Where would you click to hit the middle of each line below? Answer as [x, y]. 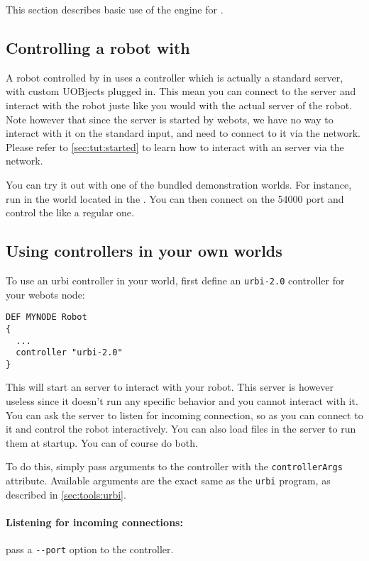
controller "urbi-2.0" [69, 353]
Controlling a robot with [98, 47]
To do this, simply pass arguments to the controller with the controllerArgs [174, 466]
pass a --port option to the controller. [90, 549]
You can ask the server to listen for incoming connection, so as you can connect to [184, 415]
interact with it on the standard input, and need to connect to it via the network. [183, 133]
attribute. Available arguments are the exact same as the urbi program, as [168, 481]
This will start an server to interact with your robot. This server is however [170, 387]
